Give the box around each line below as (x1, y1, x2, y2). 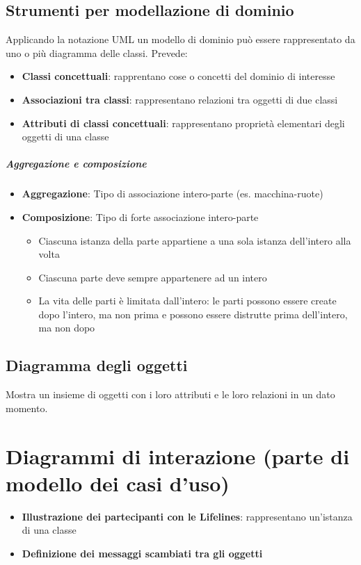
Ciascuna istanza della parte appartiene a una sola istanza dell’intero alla (38, 233, 351, 247)
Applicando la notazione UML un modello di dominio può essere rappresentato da (6, 32, 355, 47)
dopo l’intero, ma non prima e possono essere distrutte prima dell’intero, (38, 306, 348, 321)
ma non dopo (38, 320, 95, 335)
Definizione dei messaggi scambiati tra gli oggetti (22, 546, 263, 560)
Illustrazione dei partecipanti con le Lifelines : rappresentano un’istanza (22, 509, 353, 523)
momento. (6, 400, 48, 415)
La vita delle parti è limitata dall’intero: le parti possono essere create (38, 293, 337, 308)
